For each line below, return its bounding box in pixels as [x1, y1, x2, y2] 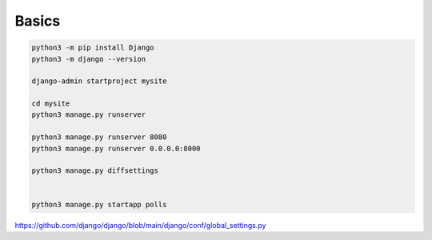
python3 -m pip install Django [31, 43, 155, 52]
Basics [14, 12, 61, 30]
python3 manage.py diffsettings [31, 166, 159, 175]
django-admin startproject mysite [31, 77, 167, 86]
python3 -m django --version [31, 54, 146, 63]
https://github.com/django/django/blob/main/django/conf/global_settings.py [14, 220, 266, 230]
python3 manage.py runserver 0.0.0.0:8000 [31, 144, 201, 153]
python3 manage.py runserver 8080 [31, 133, 167, 142]
